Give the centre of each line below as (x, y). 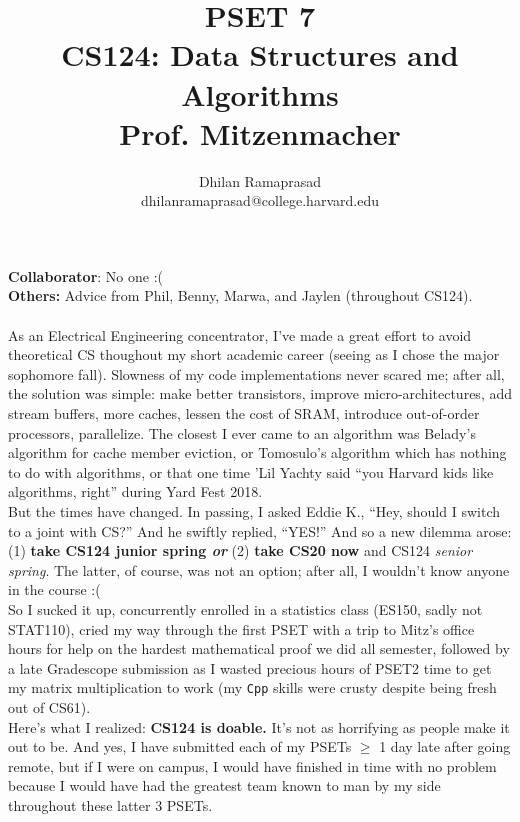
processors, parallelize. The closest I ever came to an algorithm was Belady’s (242, 432)
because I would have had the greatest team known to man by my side (224, 785)
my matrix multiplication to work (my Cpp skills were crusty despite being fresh (252, 687)
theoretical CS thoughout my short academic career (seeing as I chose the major (254, 354)
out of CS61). (49, 707)
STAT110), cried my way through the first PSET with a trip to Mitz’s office (241, 628)
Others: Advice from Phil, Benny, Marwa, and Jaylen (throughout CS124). (240, 295)
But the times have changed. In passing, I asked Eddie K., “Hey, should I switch (254, 511)
